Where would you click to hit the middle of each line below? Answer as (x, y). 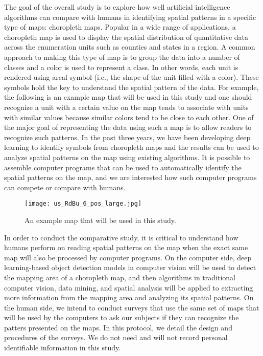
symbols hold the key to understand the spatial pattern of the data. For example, (131, 87)
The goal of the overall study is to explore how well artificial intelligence (117, 7)
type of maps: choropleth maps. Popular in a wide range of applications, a (120, 27)
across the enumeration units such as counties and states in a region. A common (130, 47)
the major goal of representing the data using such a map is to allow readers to (128, 127)
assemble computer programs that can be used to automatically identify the (123, 167)
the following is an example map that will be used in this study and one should (128, 97)
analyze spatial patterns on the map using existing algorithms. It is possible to (127, 157)
